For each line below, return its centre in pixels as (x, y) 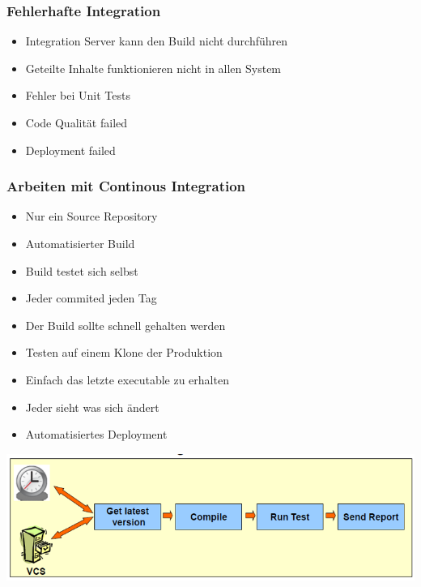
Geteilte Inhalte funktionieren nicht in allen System (153, 68)
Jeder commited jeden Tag (91, 298)
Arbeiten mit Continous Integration (126, 186)
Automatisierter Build (80, 243)
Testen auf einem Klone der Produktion (124, 352)
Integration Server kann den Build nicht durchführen (157, 41)
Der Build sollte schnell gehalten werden (125, 325)
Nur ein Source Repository (91, 216)
